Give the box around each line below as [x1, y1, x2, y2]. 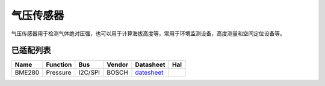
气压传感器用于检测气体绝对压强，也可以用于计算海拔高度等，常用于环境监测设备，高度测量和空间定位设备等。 [11, 30, 285, 37]
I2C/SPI [78, 69, 101, 77]
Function [46, 60, 72, 69]
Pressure [46, 69, 72, 77]
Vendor [106, 60, 129, 69]
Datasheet [135, 60, 166, 69]
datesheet [135, 69, 164, 77]
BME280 [14, 69, 40, 77]
